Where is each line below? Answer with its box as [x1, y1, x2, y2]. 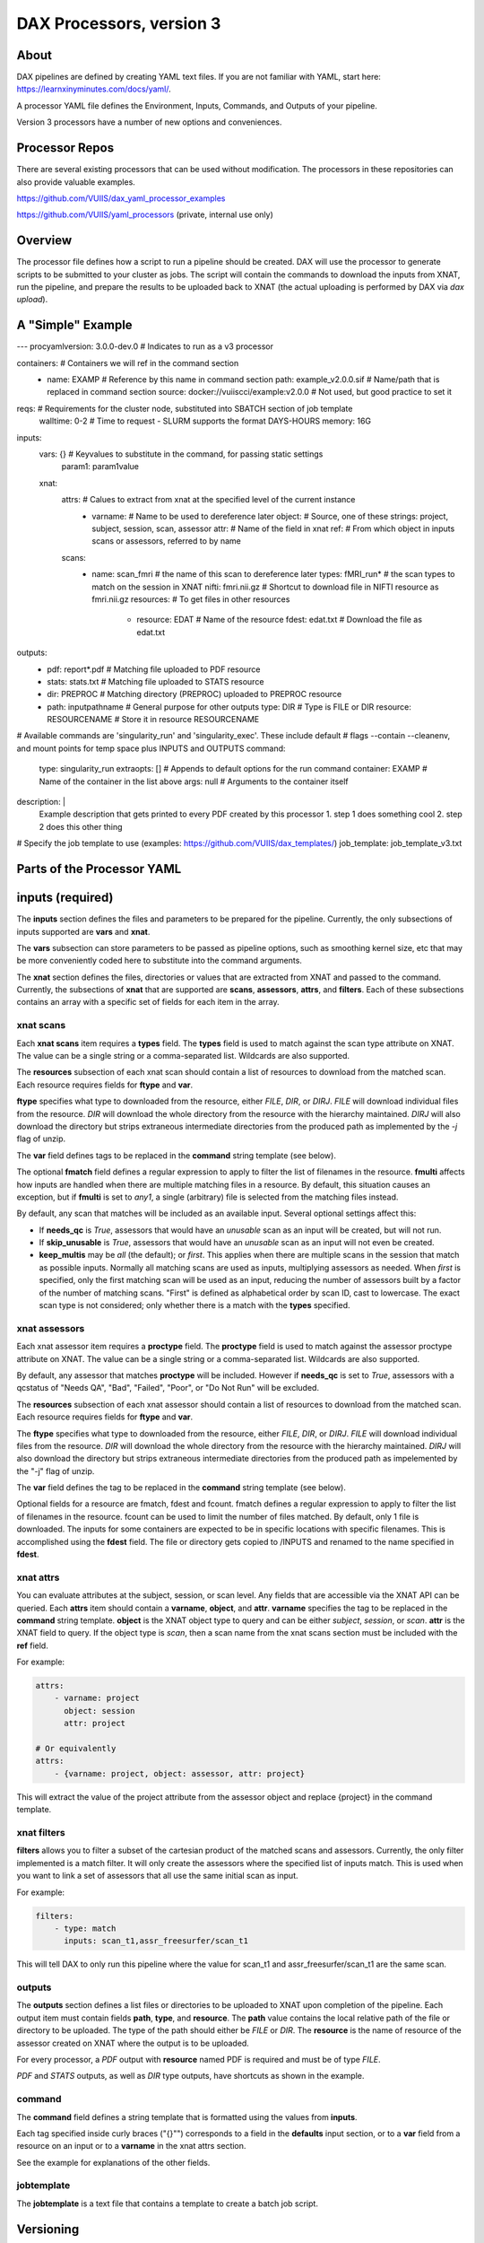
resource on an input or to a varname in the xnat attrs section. [16, 2141, 246, 2151]
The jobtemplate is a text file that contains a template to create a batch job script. [16, 2198, 318, 2209]
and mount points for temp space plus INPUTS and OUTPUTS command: [16, 743, 286, 754]
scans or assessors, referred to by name [91, 536, 241, 546]
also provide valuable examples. [16, 176, 136, 188]
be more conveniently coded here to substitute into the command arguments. [16, 956, 302, 966]
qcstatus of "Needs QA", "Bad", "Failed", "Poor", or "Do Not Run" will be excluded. [16, 1383, 320, 1393]
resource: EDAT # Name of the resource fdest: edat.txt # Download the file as [136, 615, 423, 625]
